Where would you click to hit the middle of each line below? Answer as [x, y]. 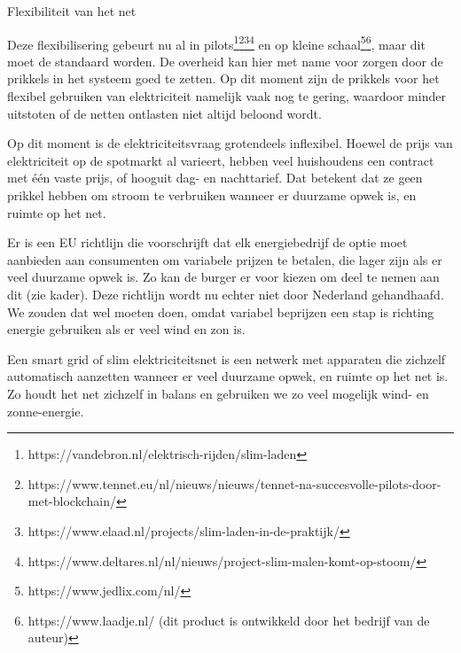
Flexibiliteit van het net [72, 11]
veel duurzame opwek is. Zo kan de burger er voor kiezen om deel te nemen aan [223, 277]
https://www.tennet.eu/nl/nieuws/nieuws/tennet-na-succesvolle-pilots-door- [234, 483]
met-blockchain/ [72, 501]
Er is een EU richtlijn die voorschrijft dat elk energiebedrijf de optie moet [207, 242]
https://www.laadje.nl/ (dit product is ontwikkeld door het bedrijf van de [229, 620]
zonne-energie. [46, 411]
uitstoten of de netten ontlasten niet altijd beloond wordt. [164, 113]
